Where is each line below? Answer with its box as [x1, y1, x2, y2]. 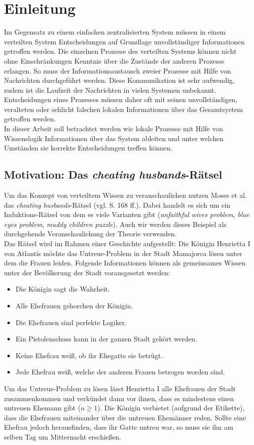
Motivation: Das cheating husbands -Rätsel [4, 167, 222, 182]
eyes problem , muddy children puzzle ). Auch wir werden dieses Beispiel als [4, 219, 227, 229]
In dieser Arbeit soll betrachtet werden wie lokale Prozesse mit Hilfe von [4, 123, 223, 134]
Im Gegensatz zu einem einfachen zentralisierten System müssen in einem [4, 27, 226, 37]
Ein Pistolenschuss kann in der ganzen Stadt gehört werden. [15, 334, 197, 344]
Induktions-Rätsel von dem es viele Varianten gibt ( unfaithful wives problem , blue [4, 209, 250, 220]
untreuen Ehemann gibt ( [4, 403, 81, 413]
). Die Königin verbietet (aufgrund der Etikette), [97, 403, 245, 413]
